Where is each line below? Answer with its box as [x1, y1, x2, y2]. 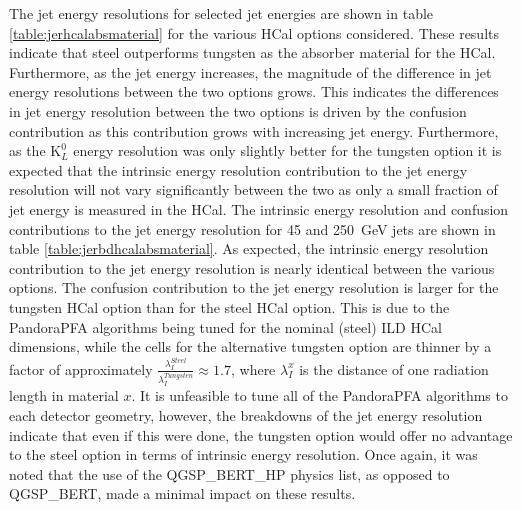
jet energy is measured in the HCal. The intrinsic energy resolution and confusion [9, 198, 509, 219]
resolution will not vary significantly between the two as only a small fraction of [9, 179, 498, 200]
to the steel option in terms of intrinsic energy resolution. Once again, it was [9, 444, 478, 465]
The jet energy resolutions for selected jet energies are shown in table [9, 3, 434, 23]
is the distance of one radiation [299, 358, 489, 379]
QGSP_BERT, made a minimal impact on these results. [9, 483, 356, 504]
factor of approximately [9, 358, 153, 379]
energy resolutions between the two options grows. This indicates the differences [9, 81, 499, 102]
